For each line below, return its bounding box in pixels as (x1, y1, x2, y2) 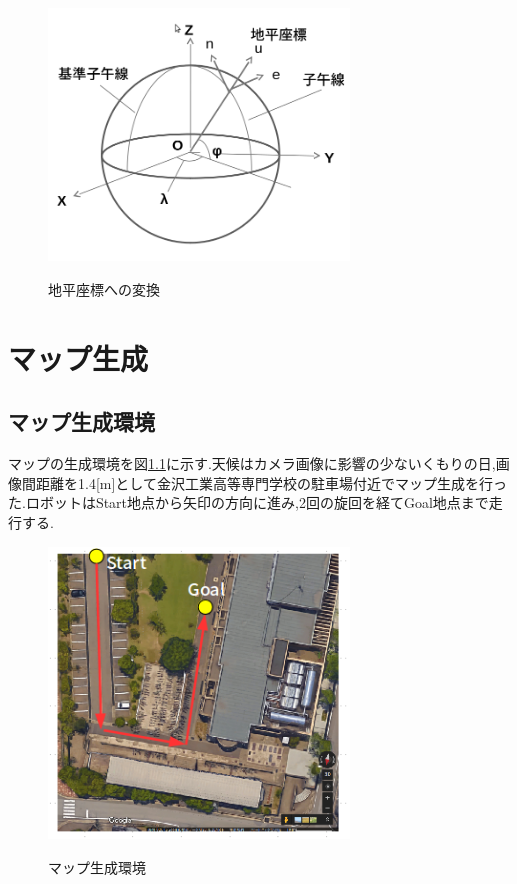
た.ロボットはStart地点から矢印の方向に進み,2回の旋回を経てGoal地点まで (8, 492, 489, 513)
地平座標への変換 (48, 279, 160, 300)
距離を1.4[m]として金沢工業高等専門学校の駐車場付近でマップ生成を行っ (35, 472, 507, 493)
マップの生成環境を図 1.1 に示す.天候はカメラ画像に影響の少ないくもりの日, (8, 453, 496, 474)
